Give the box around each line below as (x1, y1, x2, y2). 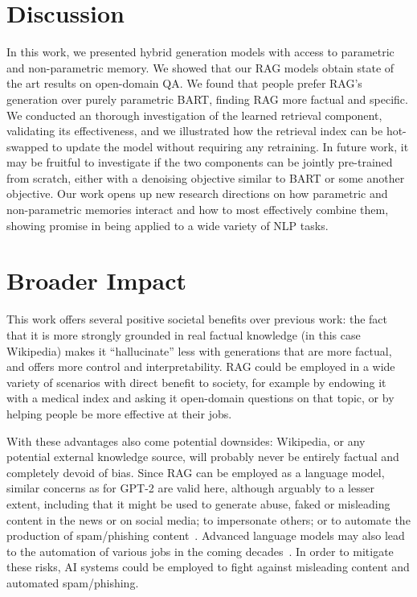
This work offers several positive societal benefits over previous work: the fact (6, 311, 387, 327)
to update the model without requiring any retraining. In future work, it (51, 138, 409, 154)
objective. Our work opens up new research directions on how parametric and (6, 185, 388, 202)
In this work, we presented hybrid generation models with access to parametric (6, 43, 395, 60)
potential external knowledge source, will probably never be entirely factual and (6, 448, 399, 465)
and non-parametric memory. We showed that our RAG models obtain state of (6, 59, 395, 76)
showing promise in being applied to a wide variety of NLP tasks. (6, 216, 329, 233)
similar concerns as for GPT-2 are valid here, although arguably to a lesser (6, 480, 374, 496)
